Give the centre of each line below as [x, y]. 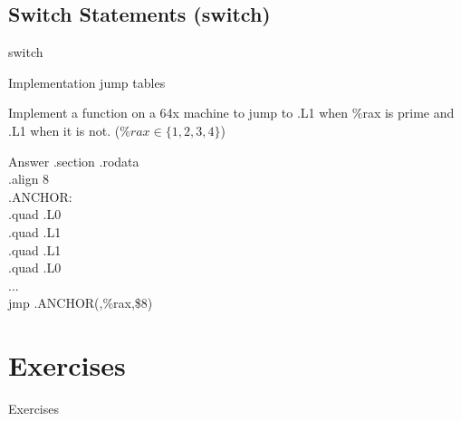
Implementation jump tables [87, 82]
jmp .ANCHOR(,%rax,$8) [81, 303]
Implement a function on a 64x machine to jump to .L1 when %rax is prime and [231, 113]
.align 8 [29, 179]
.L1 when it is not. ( [64, 130]
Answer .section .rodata [74, 161]
